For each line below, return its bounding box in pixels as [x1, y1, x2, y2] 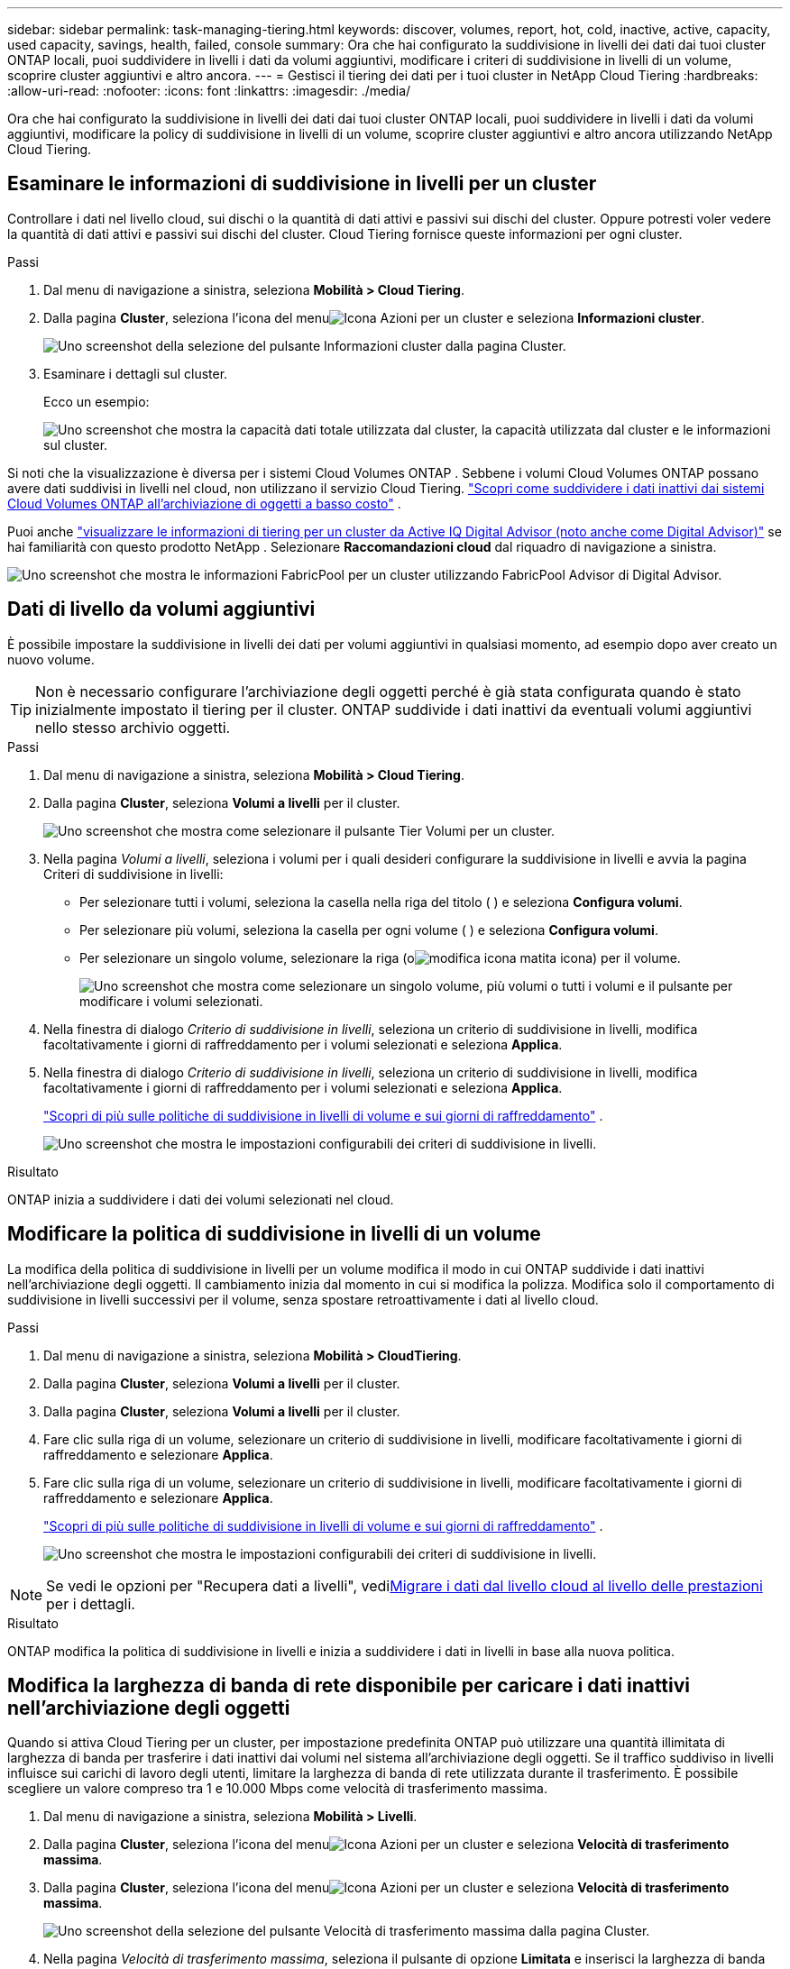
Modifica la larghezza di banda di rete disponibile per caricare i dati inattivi [7, 1673, 691, 1697]
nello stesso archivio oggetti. [35, 718, 231, 737]
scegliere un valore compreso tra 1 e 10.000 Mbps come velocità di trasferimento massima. [7, 1781, 548, 1797]
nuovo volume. [7, 651, 95, 667]
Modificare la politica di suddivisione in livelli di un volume [7, 1223, 541, 1246]
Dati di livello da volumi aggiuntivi [7, 598, 316, 621]
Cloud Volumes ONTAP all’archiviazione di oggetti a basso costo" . [7, 495, 401, 511]
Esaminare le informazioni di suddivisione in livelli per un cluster [7, 172, 597, 196]
